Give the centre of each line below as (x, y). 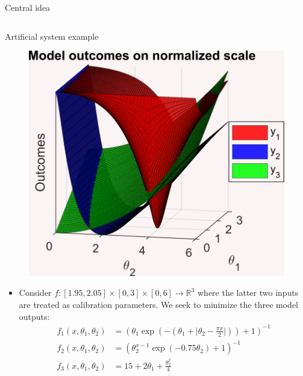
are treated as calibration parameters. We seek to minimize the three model (158, 304)
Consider (35, 293)
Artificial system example (52, 36)
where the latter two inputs (248, 293)
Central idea (28, 7)
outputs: (34, 316)
